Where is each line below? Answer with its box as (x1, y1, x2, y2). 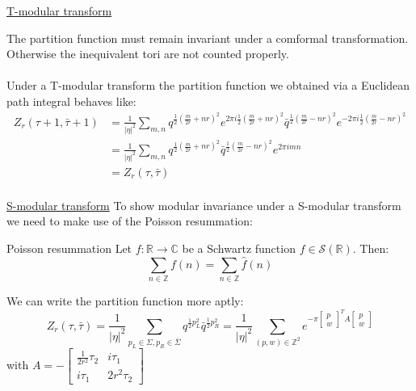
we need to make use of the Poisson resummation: (6, 212, 253, 229)
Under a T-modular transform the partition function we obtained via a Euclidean (6, 77, 410, 94)
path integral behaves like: (6, 92, 137, 109)
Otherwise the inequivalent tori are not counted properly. (6, 45, 289, 62)
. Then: (352, 240, 389, 257)
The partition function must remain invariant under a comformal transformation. (6, 29, 409, 46)
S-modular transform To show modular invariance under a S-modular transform (6, 196, 401, 213)
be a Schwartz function (182, 240, 296, 257)
